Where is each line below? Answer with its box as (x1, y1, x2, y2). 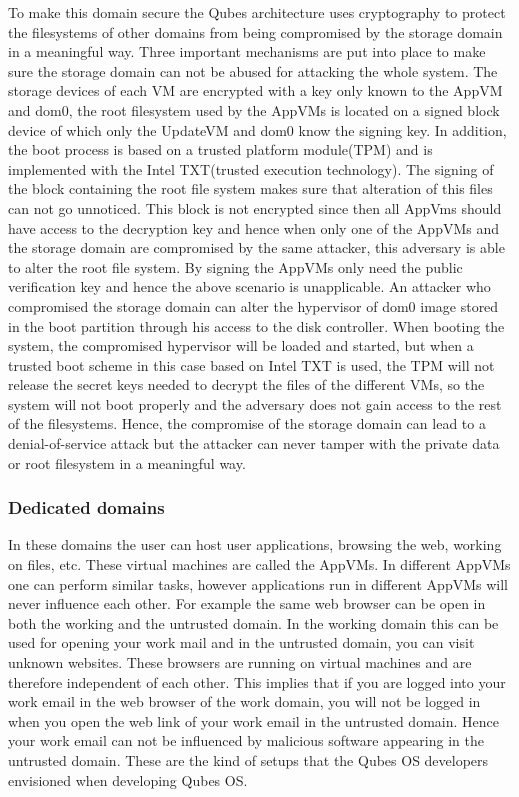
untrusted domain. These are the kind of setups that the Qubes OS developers (8, 750, 489, 770)
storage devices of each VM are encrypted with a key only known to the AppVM (8, 80, 503, 101)
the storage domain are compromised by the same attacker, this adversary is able (8, 237, 505, 258)
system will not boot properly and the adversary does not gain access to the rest (8, 393, 502, 414)
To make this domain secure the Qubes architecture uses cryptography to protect (8, 2, 506, 22)
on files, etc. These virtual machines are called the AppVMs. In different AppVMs (8, 554, 511, 575)
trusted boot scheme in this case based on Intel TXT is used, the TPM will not (8, 354, 495, 375)
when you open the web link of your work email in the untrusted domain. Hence (8, 710, 499, 731)
